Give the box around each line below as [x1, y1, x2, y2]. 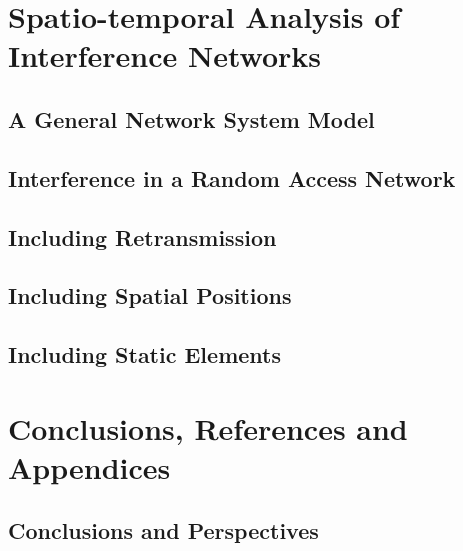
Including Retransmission [8, 221, 277, 252]
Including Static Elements [8, 339, 281, 370]
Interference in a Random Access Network [8, 162, 456, 193]
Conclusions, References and [8, 407, 408, 448]
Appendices [8, 446, 171, 487]
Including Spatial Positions [8, 280, 292, 311]
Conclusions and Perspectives [8, 515, 319, 546]
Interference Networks [8, 35, 322, 76]
